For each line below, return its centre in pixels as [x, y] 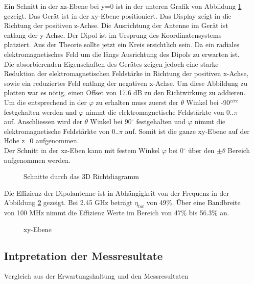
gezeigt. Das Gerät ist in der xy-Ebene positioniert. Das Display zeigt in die [118, 15]
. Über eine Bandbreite [206, 202]
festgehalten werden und [40, 112]
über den [201, 150]
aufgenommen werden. [37, 160]
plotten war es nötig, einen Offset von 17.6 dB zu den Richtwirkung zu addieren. [125, 92]
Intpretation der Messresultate [83, 255]
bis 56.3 [200, 213]
